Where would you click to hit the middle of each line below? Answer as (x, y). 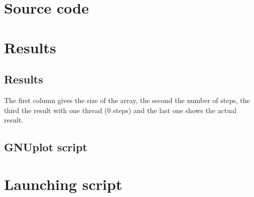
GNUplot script (46, 147)
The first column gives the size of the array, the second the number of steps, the (127, 100)
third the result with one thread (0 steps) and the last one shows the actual (120, 110)
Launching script (63, 184)
